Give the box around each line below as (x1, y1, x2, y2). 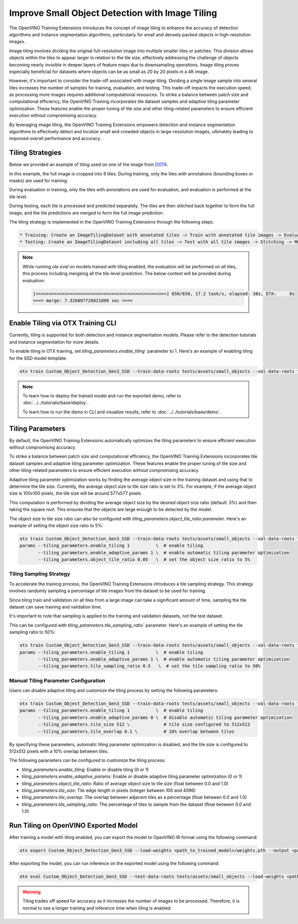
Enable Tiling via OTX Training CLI (9, 319, 117, 327)
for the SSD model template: (9, 355, 67, 361)
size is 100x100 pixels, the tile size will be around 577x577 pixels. (9, 490, 143, 496)
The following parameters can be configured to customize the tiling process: (9, 758, 166, 764)
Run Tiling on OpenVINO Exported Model (9, 821, 138, 830)
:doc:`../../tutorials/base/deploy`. (22, 400, 89, 406)
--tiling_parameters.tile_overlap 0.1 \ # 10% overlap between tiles (38, 728, 234, 734)
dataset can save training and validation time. (9, 604, 102, 610)
